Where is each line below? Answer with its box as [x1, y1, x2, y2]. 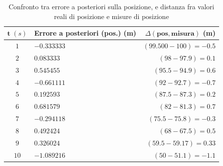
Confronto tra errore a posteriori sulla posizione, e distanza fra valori [8, 1, 214, 11]
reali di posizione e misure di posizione [54, 11, 169, 21]
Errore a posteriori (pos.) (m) [34, 28, 136, 38]
